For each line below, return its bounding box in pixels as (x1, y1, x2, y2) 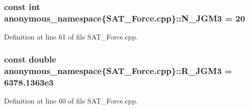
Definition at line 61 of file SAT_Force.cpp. (4, 31, 138, 42)
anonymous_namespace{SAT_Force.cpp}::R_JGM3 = (4, 64, 232, 76)
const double (4, 52, 56, 65)
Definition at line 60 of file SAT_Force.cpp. (4, 95, 138, 105)
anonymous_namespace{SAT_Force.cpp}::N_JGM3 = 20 (4, 11, 245, 24)
